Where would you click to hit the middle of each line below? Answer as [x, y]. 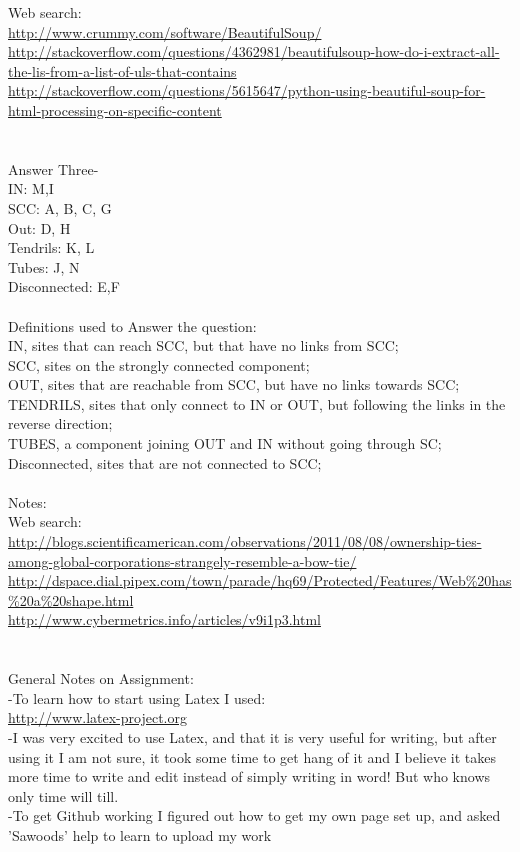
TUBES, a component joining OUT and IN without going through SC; [225, 443]
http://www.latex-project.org [97, 717]
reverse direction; [60, 423]
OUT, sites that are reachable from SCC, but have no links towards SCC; [234, 384]
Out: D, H [39, 227]
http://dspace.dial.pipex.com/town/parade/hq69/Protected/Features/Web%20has [260, 580]
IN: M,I [31, 188]
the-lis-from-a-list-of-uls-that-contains [122, 70]
